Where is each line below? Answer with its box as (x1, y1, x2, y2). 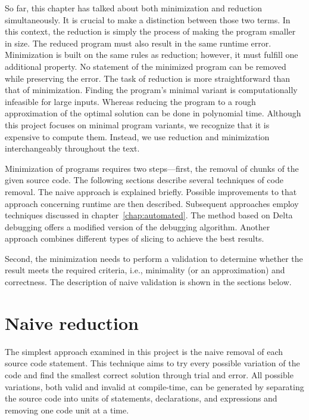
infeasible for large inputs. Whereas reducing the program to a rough (5, 95, 256, 107)
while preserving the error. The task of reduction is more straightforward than (5, 72, 291, 84)
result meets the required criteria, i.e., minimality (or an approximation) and (5, 264, 285, 276)
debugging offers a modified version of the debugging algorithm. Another (5, 220, 270, 233)
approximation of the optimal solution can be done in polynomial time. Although (5, 107, 301, 119)
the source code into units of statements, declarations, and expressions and (5, 392, 277, 404)
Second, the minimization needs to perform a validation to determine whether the (5, 252, 303, 264)
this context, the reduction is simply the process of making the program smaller (5, 25, 296, 38)
